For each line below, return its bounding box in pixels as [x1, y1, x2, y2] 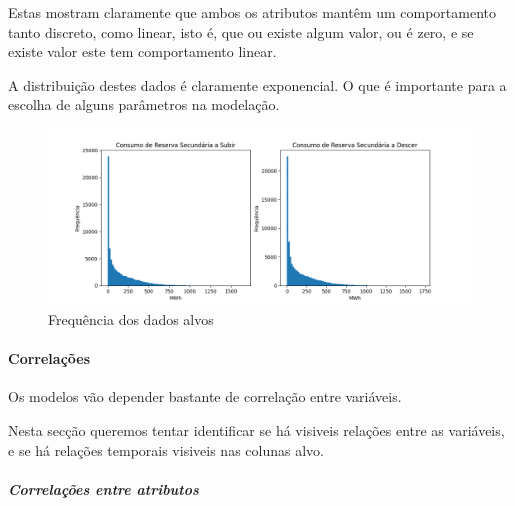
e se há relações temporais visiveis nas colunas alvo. [8, 439, 324, 460]
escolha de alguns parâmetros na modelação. [8, 94, 280, 115]
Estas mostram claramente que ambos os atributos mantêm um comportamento [8, 2, 497, 22]
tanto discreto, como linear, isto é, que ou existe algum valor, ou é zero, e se [8, 21, 474, 42]
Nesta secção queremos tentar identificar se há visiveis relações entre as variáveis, [8, 419, 505, 440]
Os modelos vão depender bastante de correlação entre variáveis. [8, 386, 402, 407]
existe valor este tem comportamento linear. [8, 41, 277, 62]
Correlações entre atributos [8, 478, 199, 499]
